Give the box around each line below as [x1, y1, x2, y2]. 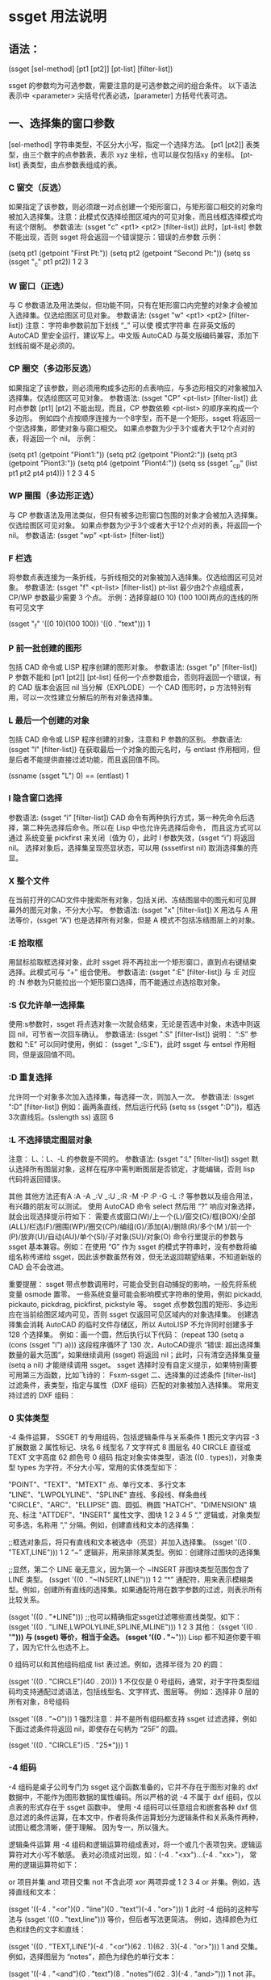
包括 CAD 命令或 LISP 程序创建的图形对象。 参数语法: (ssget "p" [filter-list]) [8, 662, 258, 671]
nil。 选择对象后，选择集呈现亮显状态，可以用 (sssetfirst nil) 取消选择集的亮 [8, 843, 258, 852]
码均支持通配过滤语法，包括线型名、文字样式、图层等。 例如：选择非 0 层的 [8, 1687, 260, 1696]
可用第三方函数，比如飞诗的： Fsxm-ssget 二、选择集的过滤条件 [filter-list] [8, 1370, 256, 1380]
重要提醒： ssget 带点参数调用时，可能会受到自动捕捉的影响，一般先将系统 [8, 1280, 256, 1289]
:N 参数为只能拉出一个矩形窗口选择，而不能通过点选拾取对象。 [17, 977, 225, 987]
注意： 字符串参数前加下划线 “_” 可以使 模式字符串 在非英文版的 [24, 321, 236, 330]
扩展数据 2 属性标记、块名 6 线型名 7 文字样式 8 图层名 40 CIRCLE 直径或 [8, 1443, 252, 1452]
